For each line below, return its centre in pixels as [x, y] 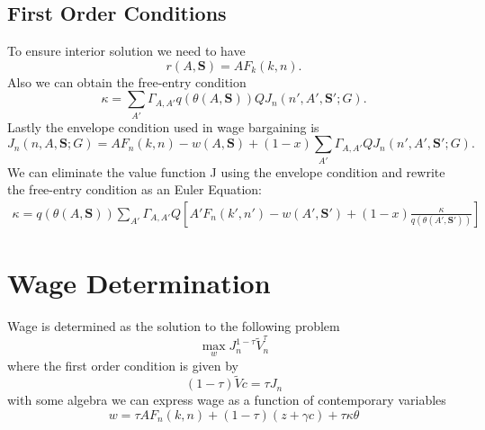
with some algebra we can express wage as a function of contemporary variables [227, 400]
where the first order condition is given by [123, 365]
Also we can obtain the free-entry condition [127, 81]
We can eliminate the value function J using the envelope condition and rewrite [226, 171]
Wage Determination [139, 283]
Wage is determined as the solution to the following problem [174, 325]
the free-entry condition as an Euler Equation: [135, 189]
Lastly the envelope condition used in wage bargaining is [163, 126]
